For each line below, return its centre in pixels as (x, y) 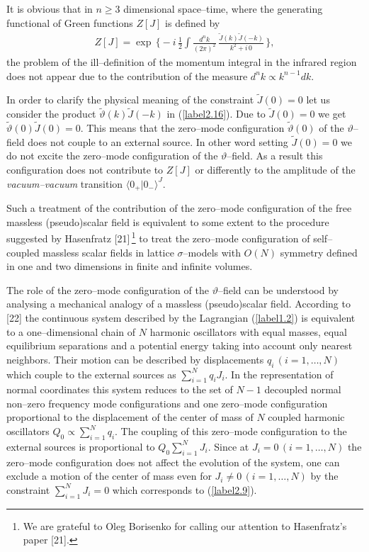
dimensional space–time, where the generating (223, 9)
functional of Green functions (70, 22)
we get (332, 114)
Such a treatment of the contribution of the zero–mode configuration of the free (179, 208)
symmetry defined (319, 252)
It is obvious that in (50, 9)
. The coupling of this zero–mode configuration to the (231, 431)
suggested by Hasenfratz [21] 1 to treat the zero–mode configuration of (158, 237)
